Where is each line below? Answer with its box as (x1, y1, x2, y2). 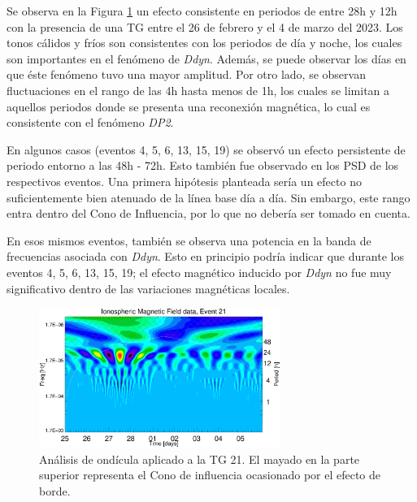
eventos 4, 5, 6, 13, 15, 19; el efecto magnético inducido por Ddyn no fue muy (7, 263, 392, 280)
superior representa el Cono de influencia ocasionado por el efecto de (39, 466, 381, 483)
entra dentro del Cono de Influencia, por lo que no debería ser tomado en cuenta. (7, 205, 410, 222)
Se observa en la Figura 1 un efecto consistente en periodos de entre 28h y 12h (7, 2, 397, 19)
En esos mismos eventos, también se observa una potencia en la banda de (7, 232, 371, 249)
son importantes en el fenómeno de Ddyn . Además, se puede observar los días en (7, 50, 406, 67)
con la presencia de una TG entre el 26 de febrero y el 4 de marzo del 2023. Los (7, 18, 403, 35)
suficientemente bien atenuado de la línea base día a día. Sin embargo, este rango (7, 188, 410, 206)
